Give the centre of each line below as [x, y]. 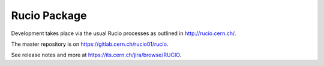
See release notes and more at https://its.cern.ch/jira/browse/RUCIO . [96, 55]
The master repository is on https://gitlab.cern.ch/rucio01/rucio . [90, 44]
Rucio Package [49, 15]
